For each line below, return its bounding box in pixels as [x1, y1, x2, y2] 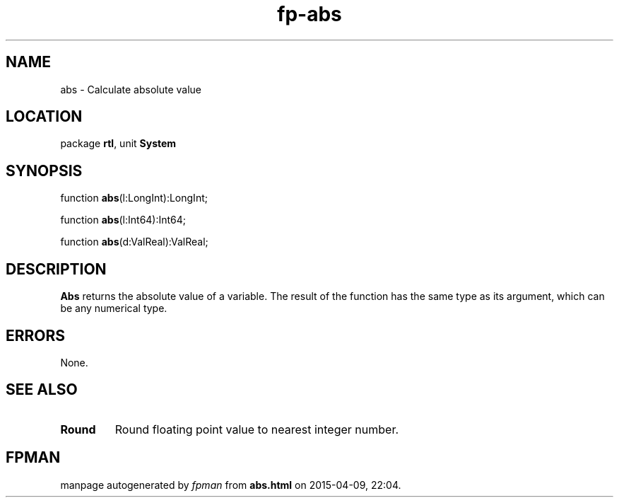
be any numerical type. [60, 302, 167, 315]
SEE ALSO [6, 381, 78, 399]
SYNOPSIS [6, 161, 83, 180]
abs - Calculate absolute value [60, 83, 201, 96]
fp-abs [277, 2, 342, 26]
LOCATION [6, 108, 83, 126]
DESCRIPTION [6, 260, 107, 278]
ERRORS [6, 326, 66, 345]
